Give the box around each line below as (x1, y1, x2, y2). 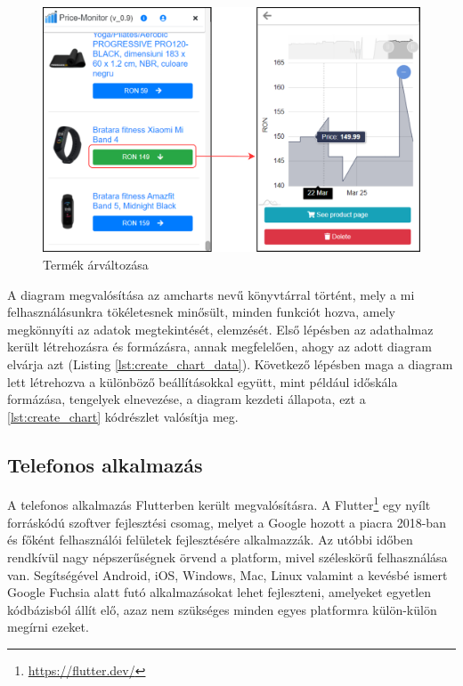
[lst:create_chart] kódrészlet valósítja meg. (7, 407, 239, 425)
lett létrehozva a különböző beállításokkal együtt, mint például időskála (7, 372, 398, 391)
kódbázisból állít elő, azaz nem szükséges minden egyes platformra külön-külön (7, 600, 437, 618)
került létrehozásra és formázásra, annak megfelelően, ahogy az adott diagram (7, 337, 432, 356)
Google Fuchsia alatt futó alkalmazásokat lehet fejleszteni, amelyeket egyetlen (7, 583, 432, 601)
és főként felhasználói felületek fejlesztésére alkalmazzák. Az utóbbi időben (7, 530, 413, 549)
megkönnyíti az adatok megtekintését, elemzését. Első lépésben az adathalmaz (7, 319, 434, 338)
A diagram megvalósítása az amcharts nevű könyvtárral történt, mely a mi (7, 285, 415, 303)
